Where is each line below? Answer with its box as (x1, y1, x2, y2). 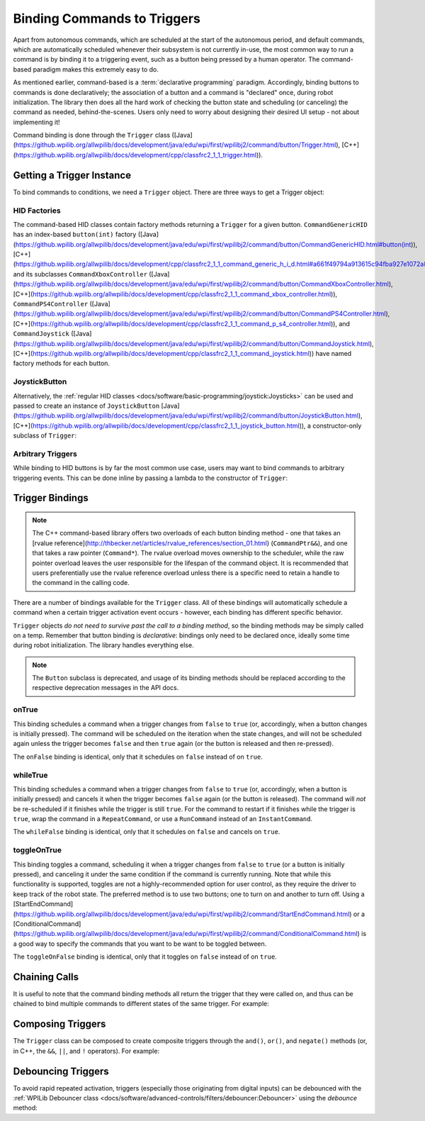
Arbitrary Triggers (13, 449, 77, 459)
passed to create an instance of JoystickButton (13, 401, 160, 410)
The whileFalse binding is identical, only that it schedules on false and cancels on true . (13, 827, 280, 836)
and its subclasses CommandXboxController (13, 269, 148, 278)
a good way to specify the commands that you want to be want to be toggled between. (13, 939, 267, 948)
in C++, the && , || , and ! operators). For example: (13, 1047, 159, 1055)
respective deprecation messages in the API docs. (32, 684, 179, 692)
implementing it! (13, 118, 60, 126)
